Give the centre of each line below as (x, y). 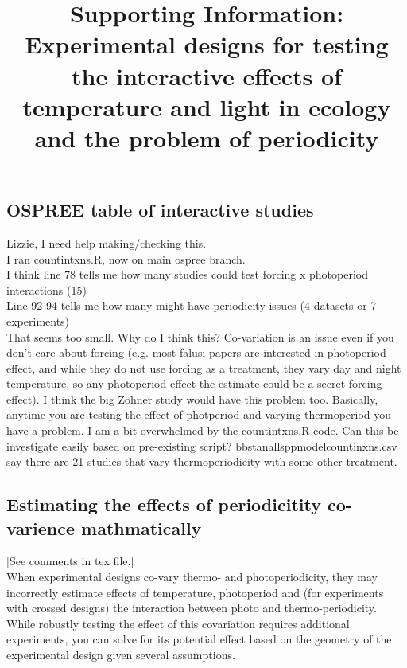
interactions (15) (47, 289)
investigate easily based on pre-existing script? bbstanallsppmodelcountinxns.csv (202, 445)
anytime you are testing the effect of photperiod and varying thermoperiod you (199, 414)
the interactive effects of (207, 75)
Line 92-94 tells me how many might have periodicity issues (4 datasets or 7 (192, 305)
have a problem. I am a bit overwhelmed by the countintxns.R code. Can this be (203, 430)
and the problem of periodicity (207, 137)
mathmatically (141, 527)
